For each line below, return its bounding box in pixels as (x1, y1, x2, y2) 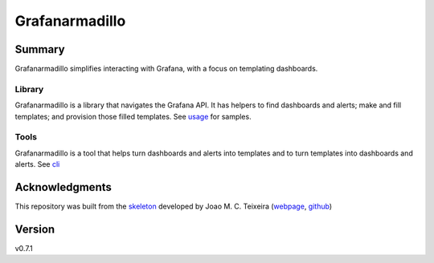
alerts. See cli (14, 160, 60, 169)
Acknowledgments (14, 180, 113, 194)
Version (14, 222, 55, 236)
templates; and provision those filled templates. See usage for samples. (14, 111, 252, 121)
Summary (14, 42, 65, 56)
